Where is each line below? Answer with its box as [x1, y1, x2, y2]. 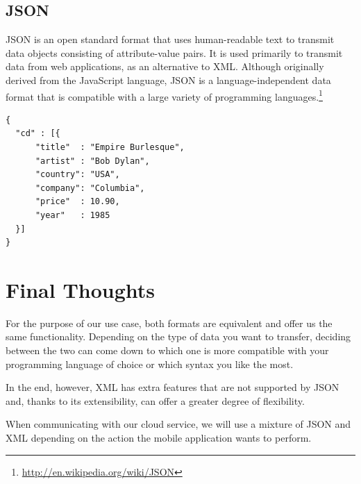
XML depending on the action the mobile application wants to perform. [6, 431, 312, 445]
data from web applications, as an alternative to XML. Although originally [6, 59, 324, 74]
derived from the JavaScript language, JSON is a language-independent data [6, 72, 331, 87]
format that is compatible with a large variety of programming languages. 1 [6, 87, 323, 103]
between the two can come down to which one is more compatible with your [6, 343, 329, 358]
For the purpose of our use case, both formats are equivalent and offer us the [6, 315, 333, 330]
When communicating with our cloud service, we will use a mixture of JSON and [6, 417, 351, 431]
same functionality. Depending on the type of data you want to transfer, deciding [6, 329, 351, 344]
